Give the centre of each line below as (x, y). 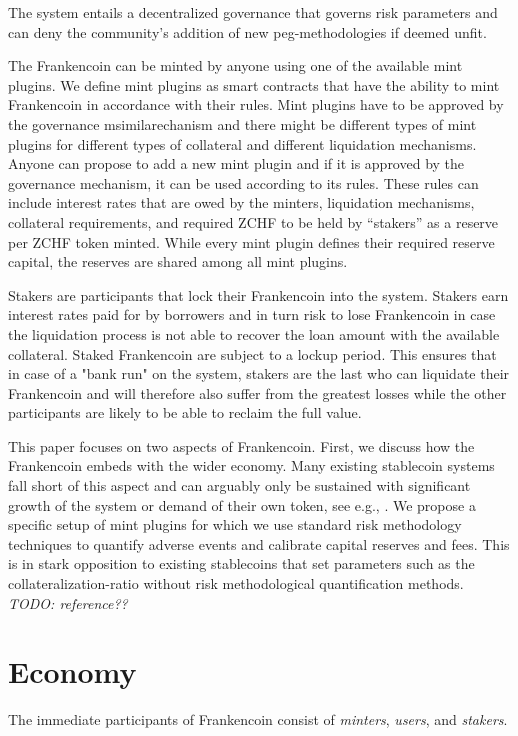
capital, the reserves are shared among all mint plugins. (178, 261)
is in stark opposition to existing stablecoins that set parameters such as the (241, 563)
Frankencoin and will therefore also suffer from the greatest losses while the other (257, 392)
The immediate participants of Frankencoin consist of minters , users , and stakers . (258, 719)
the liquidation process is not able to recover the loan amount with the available (254, 333)
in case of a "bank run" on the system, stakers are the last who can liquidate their (259, 373)
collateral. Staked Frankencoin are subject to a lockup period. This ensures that (252, 353)
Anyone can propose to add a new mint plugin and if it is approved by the (236, 163)
